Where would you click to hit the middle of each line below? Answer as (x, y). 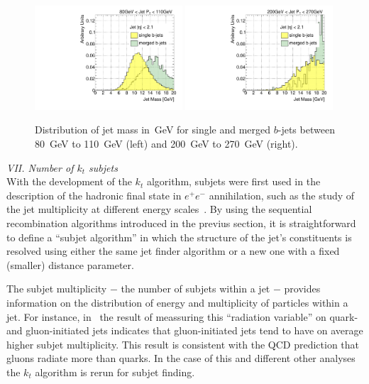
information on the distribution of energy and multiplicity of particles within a (177, 302)
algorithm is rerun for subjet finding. (115, 372)
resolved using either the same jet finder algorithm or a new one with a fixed (173, 251)
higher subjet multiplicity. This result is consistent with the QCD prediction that (183, 344)
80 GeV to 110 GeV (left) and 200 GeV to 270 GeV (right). (166, 143)
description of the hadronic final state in (94, 195)
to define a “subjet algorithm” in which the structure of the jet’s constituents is (179, 237)
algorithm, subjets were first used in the (233, 181)
